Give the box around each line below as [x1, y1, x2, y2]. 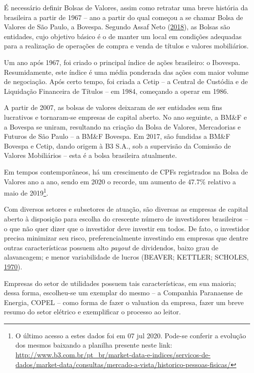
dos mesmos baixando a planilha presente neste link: [15, 340, 172, 350]
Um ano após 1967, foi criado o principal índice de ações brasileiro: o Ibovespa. [4, 57, 240, 67]
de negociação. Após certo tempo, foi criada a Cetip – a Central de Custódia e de [4, 76, 248, 87]
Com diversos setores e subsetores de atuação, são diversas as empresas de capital [4, 204, 248, 214]
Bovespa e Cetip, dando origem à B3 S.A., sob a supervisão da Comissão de [4, 140, 231, 151]
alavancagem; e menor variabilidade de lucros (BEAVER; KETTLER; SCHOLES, [4, 252, 249, 262]
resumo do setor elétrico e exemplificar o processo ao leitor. [4, 307, 181, 317]
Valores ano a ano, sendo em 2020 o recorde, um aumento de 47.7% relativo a [4, 176, 236, 186]
